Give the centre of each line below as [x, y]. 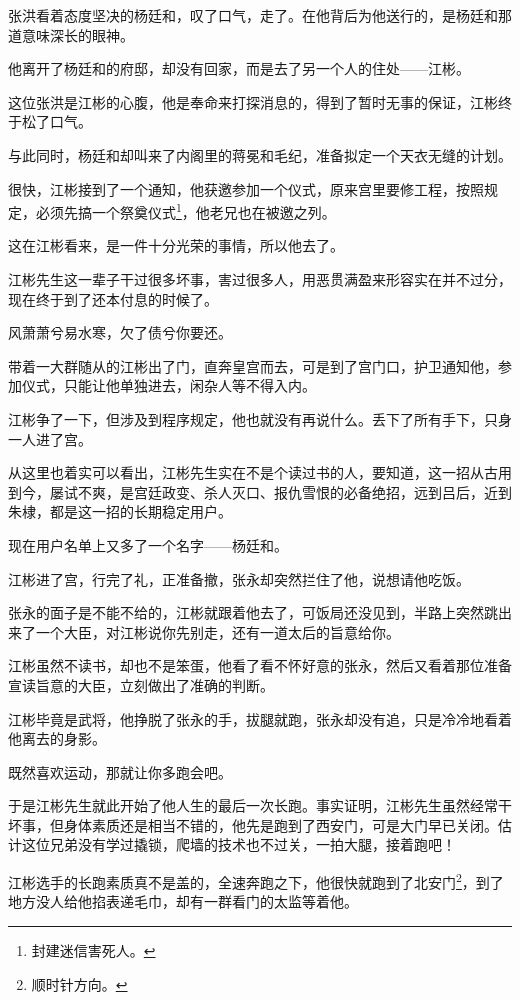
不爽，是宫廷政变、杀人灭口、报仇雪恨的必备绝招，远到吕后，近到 [294, 491]
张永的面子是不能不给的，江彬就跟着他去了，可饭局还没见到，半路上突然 [246, 612]
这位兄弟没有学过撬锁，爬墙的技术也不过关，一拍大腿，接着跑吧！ [238, 844]
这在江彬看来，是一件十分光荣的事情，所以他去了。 [176, 245]
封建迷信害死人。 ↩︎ [93, 949]
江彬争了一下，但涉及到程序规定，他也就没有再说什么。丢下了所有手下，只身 [260, 418]
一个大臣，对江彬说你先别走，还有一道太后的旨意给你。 [217, 631]
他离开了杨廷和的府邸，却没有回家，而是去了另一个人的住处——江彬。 [239, 68]
